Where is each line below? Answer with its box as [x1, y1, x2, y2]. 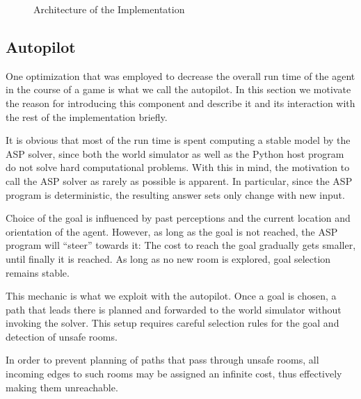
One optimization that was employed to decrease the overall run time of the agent [6, 68, 355, 83]
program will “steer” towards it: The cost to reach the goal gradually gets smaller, [6, 238, 356, 252]
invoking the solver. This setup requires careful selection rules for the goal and [6, 316, 339, 330]
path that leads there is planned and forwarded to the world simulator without [6, 302, 342, 316]
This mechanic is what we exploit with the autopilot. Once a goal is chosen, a [6, 288, 337, 303]
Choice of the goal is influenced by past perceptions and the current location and [6, 211, 351, 225]
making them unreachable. [6, 380, 118, 394]
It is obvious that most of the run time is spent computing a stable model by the [6, 133, 351, 147]
